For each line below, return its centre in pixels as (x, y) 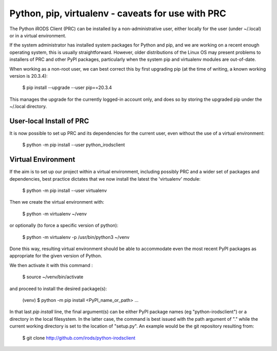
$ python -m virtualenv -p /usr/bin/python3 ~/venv (76, 237)
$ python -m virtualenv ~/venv (55, 214)
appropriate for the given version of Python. (56, 256)
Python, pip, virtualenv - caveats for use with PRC (118, 13)
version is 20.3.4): (29, 76)
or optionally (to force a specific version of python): (64, 226)
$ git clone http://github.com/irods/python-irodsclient (79, 338)
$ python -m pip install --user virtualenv (65, 191)
